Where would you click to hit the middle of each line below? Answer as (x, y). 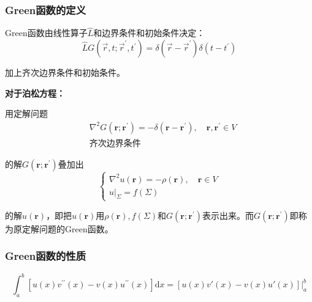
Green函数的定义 (46, 9)
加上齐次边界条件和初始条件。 (65, 72)
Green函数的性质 (46, 256)
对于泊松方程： (35, 93)
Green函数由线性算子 (46, 33)
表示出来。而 (228, 215)
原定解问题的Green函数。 (63, 228)
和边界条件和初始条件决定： (149, 33)
